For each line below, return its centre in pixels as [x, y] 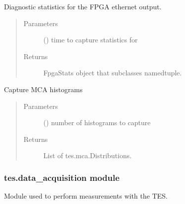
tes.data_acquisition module [62, 177]
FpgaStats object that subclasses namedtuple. [113, 73]
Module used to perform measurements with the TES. [86, 196]
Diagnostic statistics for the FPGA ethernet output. [83, 6]
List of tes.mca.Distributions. [87, 155]
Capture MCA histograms [43, 89]
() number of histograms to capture [97, 122]
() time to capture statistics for [91, 40]
